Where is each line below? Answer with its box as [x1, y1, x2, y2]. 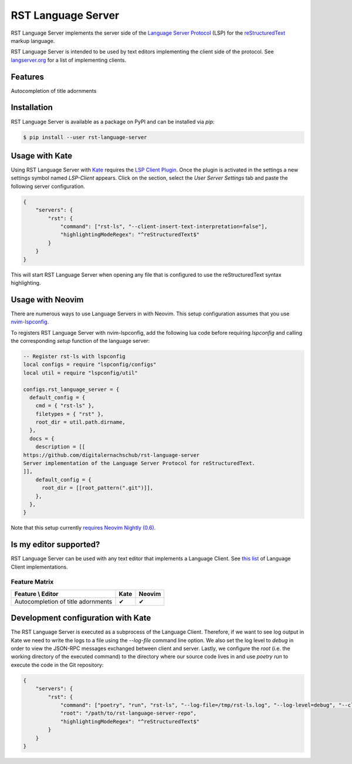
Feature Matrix [11, 578, 54, 586]
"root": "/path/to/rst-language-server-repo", [60, 710, 197, 716]
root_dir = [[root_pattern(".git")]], [42, 484, 154, 492]
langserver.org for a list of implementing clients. [11, 56, 126, 63]
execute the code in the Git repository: [11, 661, 104, 668]
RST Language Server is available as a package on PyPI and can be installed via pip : [11, 118, 215, 125]
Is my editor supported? [11, 540, 100, 550]
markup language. [11, 37, 55, 44]
